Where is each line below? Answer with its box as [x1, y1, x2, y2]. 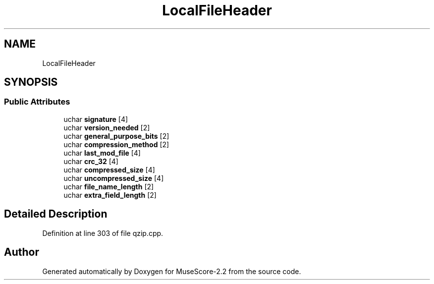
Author [4, 246, 39, 259]
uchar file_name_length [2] [63, 182, 154, 191]
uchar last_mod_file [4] [63, 148, 141, 157]
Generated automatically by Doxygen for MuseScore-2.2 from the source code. [42, 267, 301, 276]
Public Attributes [4, 97, 70, 107]
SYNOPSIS [4, 76, 58, 89]
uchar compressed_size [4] [63, 165, 155, 174]
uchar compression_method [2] [63, 140, 169, 149]
